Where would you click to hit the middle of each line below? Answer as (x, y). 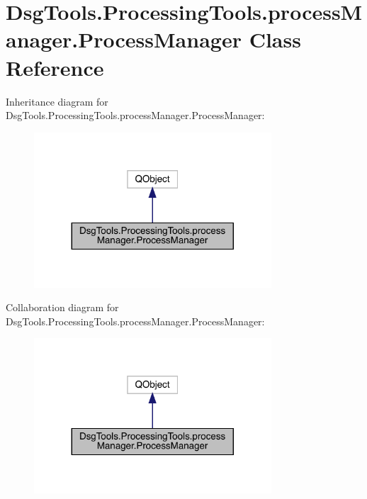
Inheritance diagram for (57, 101)
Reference (55, 67)
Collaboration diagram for (62, 307)
